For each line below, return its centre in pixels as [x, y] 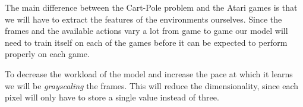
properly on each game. [47, 54]
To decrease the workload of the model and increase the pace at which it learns [149, 73]
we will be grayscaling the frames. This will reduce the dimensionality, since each [152, 85]
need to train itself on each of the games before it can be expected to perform [146, 42]
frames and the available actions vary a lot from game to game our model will [146, 31]
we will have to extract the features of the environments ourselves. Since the [143, 19]
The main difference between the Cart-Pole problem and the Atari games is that [151, 7]
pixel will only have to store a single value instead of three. [112, 97]
